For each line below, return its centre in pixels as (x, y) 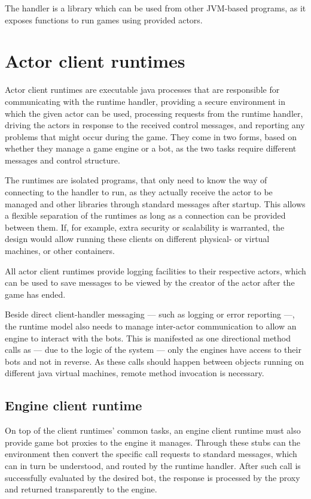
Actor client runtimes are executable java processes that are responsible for (142, 90)
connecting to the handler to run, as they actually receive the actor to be (139, 192)
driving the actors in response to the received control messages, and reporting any (155, 125)
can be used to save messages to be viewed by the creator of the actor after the (150, 282)
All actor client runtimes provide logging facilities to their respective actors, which (155, 270)
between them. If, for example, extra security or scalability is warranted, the (145, 227)
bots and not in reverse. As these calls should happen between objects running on (154, 361)
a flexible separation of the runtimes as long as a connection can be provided (145, 215)
